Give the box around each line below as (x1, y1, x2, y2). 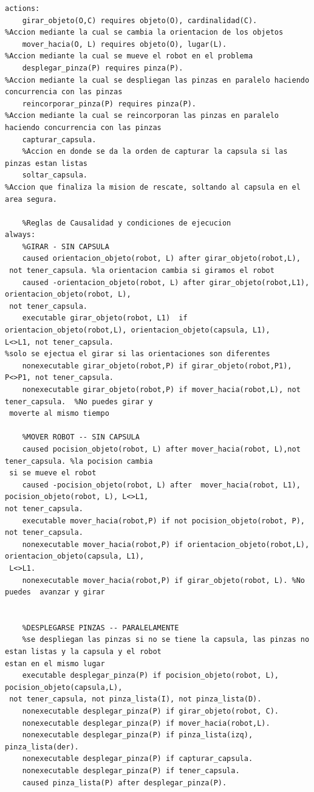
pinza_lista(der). (5, 742, 79, 751)
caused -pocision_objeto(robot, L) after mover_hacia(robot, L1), (22, 480, 301, 489)
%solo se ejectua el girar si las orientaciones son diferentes (5, 350, 270, 359)
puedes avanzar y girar (5, 588, 105, 597)
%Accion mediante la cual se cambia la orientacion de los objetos (5, 28, 284, 37)
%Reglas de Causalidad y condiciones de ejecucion (22, 218, 231, 227)
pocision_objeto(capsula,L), (5, 683, 123, 692)
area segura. (5, 195, 57, 204)
